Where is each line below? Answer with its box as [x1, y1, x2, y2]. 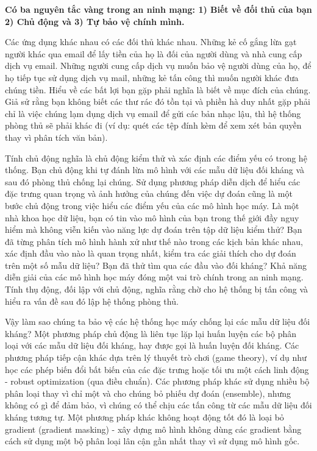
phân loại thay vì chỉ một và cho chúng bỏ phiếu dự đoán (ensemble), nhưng [5, 386, 291, 399]
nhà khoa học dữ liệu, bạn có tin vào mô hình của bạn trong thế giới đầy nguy [5, 211, 299, 224]
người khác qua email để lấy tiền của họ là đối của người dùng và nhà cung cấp [5, 47, 302, 60]
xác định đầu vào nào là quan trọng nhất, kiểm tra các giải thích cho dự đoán [5, 247, 296, 260]
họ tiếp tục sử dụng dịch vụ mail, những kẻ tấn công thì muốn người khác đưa [5, 71, 299, 83]
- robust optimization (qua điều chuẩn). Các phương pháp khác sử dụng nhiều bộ [5, 375, 310, 388]
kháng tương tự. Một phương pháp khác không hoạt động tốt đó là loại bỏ [5, 411, 284, 423]
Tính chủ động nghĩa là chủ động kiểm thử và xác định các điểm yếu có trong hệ [5, 151, 307, 164]
